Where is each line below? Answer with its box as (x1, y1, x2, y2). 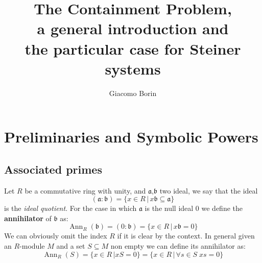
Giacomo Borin (109, 87, 157, 98)
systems (105, 58, 161, 79)
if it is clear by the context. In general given (117, 230, 255, 241)
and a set (56, 241, 85, 251)
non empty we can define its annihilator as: (110, 241, 246, 251)
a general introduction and (37, 18, 229, 39)
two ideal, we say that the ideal (159, 185, 258, 196)
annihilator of (4, 212, 52, 223)
